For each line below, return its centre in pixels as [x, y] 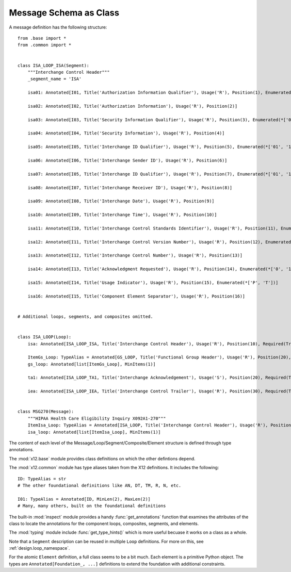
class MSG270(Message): [46, 412]
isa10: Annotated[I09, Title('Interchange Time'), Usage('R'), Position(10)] [122, 215]
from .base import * [42, 38]
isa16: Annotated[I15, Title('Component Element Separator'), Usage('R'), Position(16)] [136, 296]
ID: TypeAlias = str [42, 479]
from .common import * [45, 45]
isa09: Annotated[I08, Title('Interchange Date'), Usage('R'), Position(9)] [121, 201]
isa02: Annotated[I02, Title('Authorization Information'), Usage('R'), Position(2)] [132, 106]
